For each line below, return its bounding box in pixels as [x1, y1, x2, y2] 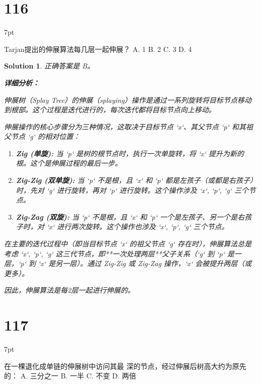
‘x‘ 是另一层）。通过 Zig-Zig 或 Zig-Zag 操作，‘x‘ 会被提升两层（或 [38, 258, 252, 269]
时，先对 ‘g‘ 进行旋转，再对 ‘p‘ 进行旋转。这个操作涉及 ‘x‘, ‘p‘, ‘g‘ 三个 [16, 184, 249, 195]
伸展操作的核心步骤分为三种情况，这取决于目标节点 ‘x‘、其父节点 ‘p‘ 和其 [4, 121, 246, 132]
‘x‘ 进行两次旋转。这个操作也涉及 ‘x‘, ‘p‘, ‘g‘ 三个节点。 [46, 221, 229, 232]
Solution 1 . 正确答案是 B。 [4, 60, 94, 71]
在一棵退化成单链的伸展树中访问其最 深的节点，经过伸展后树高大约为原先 [4, 360, 246, 371]
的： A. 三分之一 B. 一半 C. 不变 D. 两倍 [4, 370, 137, 381]
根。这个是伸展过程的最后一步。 [16, 158, 122, 168]
